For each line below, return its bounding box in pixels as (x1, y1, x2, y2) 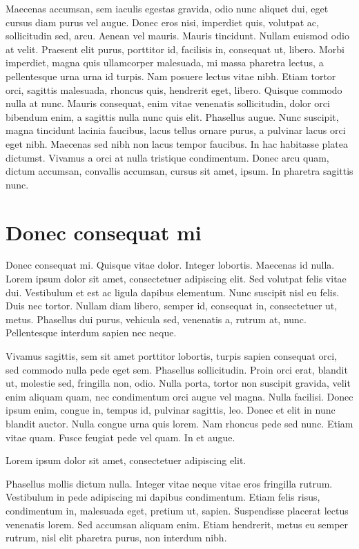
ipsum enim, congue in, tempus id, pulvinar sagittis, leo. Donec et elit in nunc (6, 403, 336, 417)
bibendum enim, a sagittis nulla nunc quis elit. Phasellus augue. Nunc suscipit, (6, 109, 339, 124)
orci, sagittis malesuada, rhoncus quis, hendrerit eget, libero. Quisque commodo (6, 82, 342, 97)
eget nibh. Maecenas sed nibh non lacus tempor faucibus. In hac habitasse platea (6, 136, 348, 151)
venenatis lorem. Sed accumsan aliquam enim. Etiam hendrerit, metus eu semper (6, 517, 349, 531)
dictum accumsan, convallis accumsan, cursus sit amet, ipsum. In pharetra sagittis (6, 164, 353, 178)
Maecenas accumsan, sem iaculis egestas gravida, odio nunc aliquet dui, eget (6, 1, 329, 15)
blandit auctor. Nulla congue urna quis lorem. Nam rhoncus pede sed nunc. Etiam (6, 416, 353, 430)
